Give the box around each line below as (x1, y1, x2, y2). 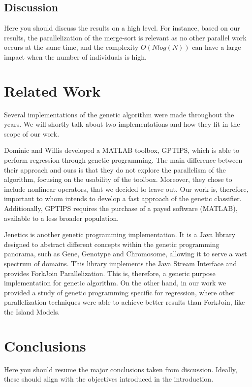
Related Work (4, 80, 101, 101)
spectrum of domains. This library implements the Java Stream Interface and (4, 258, 237, 269)
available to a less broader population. (4, 212, 119, 223)
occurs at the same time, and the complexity (4, 42, 139, 52)
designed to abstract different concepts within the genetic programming (4, 239, 220, 249)
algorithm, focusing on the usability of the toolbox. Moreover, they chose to (4, 174, 232, 184)
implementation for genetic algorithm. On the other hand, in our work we (4, 278, 226, 288)
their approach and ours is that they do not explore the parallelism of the (4, 164, 226, 175)
